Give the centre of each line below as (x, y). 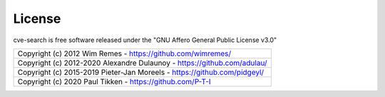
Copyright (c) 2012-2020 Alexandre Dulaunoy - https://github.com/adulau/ (142, 63)
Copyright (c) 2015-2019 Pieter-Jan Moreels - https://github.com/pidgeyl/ (141, 72)
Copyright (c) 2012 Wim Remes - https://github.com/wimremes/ (124, 53)
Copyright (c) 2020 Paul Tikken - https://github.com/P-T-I (114, 81)
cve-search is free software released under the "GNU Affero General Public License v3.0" (145, 40)
